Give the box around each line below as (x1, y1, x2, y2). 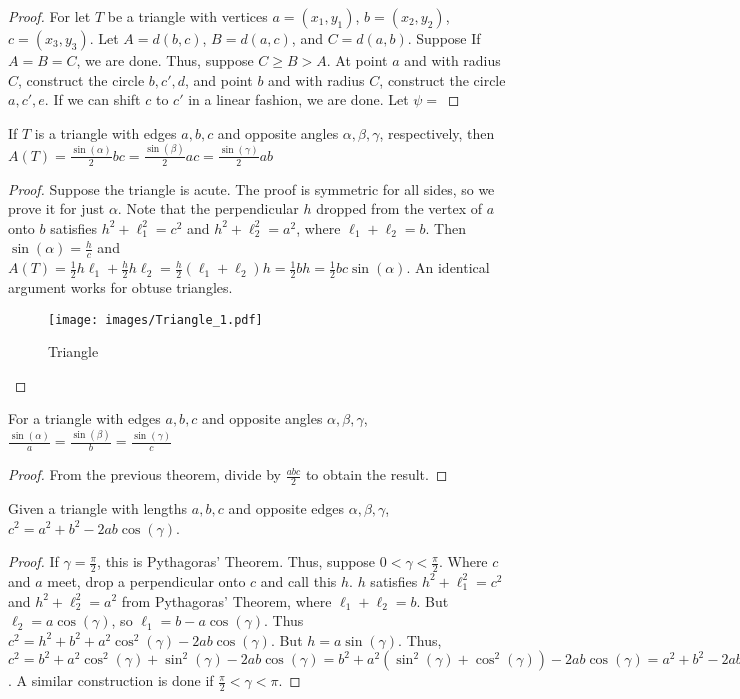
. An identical (406, 257, 490, 278)
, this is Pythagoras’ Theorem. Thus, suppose (97, 551, 376, 572)
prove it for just (8, 198, 105, 219)
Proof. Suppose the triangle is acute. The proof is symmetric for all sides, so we (8, 178, 495, 199)
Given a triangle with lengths (8, 497, 188, 518)
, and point (185, 69, 253, 90)
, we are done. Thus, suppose (76, 50, 254, 70)
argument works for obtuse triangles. (8, 276, 233, 297)
